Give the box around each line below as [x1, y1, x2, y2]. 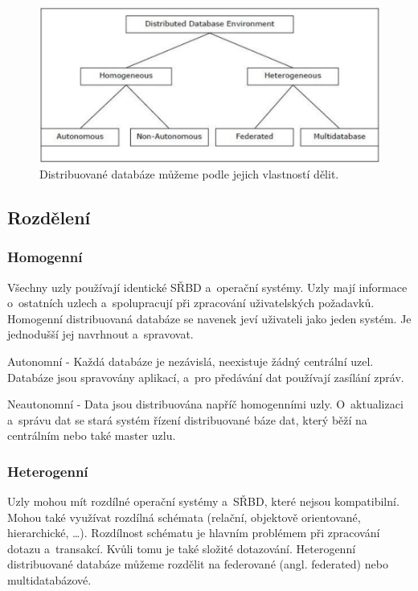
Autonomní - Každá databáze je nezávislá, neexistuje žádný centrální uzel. [7, 352, 374, 369]
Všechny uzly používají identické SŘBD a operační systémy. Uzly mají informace [7, 278, 408, 295]
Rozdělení [7, 204, 91, 229]
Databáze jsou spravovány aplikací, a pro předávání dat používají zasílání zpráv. [7, 368, 404, 385]
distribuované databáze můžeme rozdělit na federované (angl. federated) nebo [7, 556, 388, 573]
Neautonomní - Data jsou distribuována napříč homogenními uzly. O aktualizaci [7, 396, 404, 412]
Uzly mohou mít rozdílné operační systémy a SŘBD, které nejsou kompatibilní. [7, 493, 400, 510]
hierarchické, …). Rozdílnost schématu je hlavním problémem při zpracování [7, 524, 380, 541]
